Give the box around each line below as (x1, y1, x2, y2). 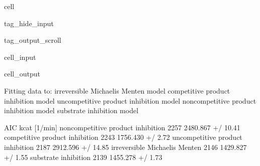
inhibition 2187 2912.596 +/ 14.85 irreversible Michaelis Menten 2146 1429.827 (4, 141, 247, 152)
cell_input (4, 51, 36, 62)
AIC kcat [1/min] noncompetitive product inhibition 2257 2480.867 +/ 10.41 (4, 122, 240, 132)
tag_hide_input (4, 18, 54, 28)
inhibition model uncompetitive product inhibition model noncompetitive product (4, 95, 256, 106)
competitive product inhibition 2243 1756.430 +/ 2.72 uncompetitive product (4, 132, 242, 142)
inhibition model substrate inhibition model (4, 105, 139, 116)
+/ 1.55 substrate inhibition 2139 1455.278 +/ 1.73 (4, 151, 162, 162)
